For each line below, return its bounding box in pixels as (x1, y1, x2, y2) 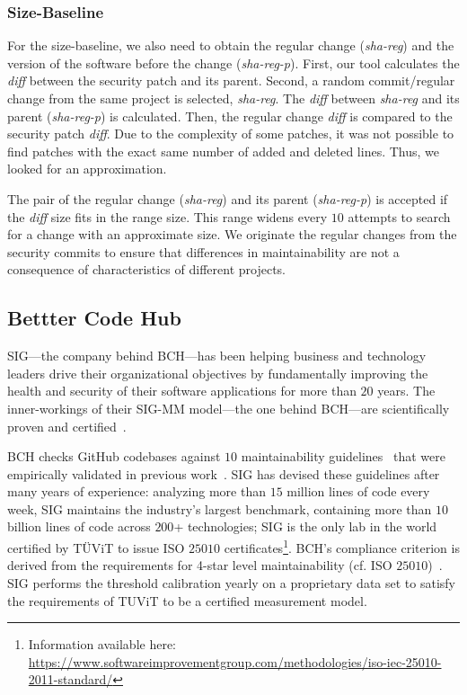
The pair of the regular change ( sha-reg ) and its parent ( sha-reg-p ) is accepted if (7, 189, 448, 208)
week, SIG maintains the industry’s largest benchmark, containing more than (7, 499, 432, 518)
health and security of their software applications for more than (7, 381, 357, 400)
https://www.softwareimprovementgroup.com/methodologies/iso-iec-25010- (28, 652, 442, 671)
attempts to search (348, 207, 451, 226)
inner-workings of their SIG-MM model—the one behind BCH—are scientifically (7, 398, 450, 417)
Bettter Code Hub (7, 304, 181, 332)
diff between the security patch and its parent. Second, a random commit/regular (7, 71, 455, 90)
